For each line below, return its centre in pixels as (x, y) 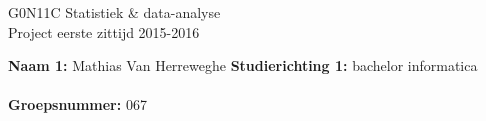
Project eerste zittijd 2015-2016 (104, 31)
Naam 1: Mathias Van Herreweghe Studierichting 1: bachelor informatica (243, 65)
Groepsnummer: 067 (77, 104)
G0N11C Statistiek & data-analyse (114, 12)
